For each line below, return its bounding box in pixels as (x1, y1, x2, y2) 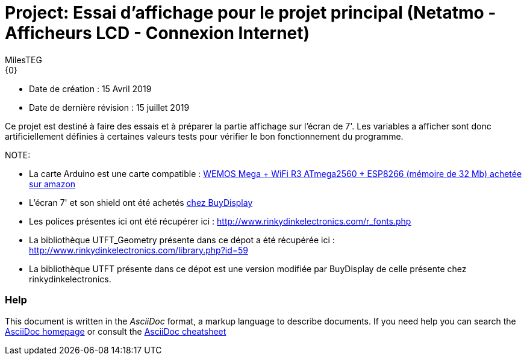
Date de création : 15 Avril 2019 (29, 83, 152, 94)
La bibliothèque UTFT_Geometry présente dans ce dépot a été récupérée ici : (29, 234, 335, 245)
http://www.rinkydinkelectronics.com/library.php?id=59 (29, 244, 249, 255)
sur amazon (29, 178, 76, 189)
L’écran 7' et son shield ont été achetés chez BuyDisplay (29, 197, 253, 208)
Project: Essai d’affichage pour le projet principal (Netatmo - (5, 2, 496, 23)
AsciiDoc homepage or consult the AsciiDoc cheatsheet (5, 326, 226, 337)
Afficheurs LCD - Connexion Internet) (5, 23, 310, 43)
